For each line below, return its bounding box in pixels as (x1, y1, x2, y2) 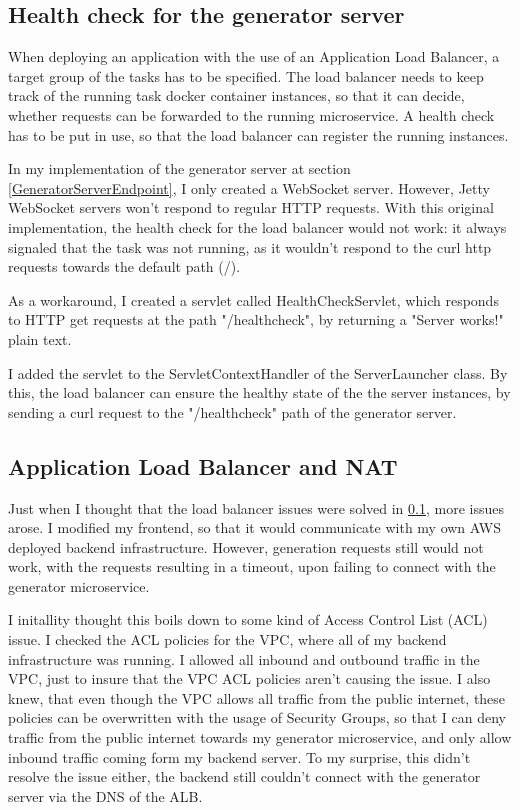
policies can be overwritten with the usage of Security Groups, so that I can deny (8, 707, 506, 728)
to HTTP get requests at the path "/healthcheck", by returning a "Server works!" (8, 309, 504, 330)
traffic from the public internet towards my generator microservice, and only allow (8, 727, 512, 748)
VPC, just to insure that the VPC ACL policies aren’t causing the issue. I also (8, 668, 491, 689)
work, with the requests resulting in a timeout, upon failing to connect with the (8, 556, 496, 577)
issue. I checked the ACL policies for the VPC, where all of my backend (8, 629, 447, 650)
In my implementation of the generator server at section (8, 158, 351, 179)
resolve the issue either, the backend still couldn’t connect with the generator (8, 766, 481, 787)
